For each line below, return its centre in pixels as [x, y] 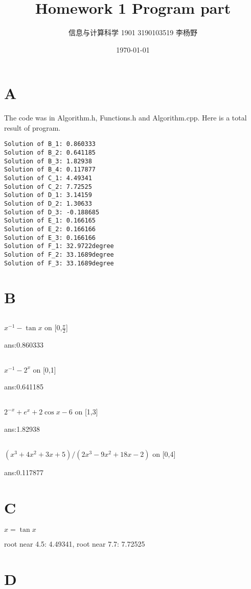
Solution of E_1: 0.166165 [50, 221]
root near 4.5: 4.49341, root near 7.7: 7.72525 [75, 543]
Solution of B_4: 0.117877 [50, 170]
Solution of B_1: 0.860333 [50, 144]
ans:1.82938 [22, 429]
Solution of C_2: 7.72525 [48, 187]
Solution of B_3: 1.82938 [48, 161]
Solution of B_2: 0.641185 [50, 153]
